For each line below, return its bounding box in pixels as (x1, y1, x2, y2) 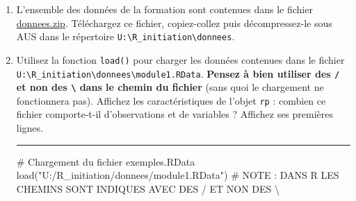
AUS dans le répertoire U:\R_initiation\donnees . (16, 29, 235, 44)
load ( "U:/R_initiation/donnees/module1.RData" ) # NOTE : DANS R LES (16, 168, 339, 182)
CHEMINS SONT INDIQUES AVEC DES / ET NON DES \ (16, 181, 280, 195)
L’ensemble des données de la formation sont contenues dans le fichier (16, 2, 313, 16)
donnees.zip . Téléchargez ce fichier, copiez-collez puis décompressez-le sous (16, 15, 332, 30)
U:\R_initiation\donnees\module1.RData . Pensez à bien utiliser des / (16, 66, 340, 80)
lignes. (16, 121, 43, 135)
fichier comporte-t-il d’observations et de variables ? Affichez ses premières (16, 107, 334, 121)
